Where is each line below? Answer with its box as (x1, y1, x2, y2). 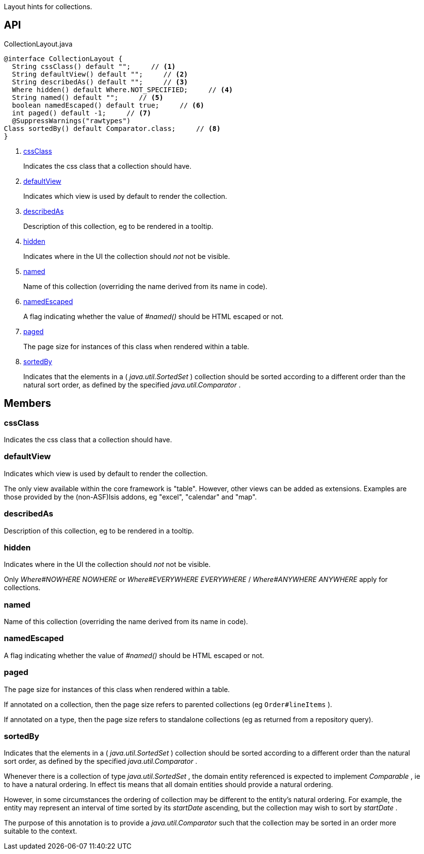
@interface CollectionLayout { (4, 54, 123, 63)
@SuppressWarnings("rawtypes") (12, 116, 131, 125)
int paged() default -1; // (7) (12, 109, 151, 117)
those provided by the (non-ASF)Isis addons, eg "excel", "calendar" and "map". (4, 492, 257, 501)
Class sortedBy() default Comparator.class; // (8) (4, 124, 221, 132)
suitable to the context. (4, 827, 77, 836)
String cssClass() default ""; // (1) (12, 62, 176, 70)
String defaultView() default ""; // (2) (12, 70, 188, 78)
